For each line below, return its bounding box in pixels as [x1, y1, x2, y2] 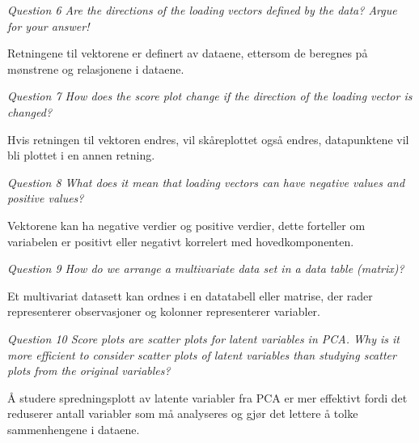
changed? [7, 103, 53, 120]
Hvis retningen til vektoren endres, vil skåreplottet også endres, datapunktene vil [7, 130, 409, 147]
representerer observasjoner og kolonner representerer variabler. [7, 303, 320, 320]
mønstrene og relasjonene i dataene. [7, 60, 184, 77]
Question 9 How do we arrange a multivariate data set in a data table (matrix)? [7, 260, 404, 277]
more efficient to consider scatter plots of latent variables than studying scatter [7, 346, 396, 363]
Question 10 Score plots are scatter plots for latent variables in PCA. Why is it [7, 330, 400, 347]
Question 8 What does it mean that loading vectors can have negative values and [7, 173, 405, 190]
